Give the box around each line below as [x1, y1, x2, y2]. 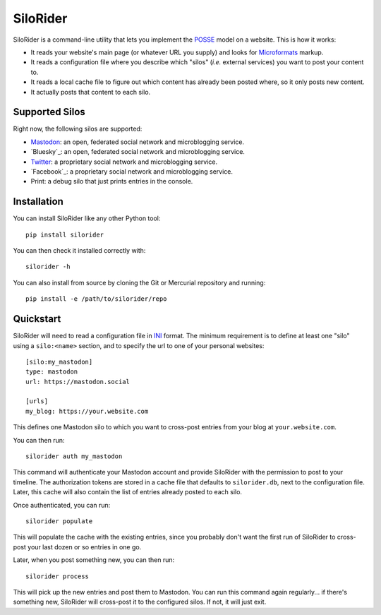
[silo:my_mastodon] [25, 357, 93, 366]
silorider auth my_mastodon [25, 453, 123, 460]
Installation [13, 196, 64, 208]
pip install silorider [25, 230, 104, 239]
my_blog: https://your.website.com [25, 407, 149, 415]
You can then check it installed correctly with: [13, 246, 146, 255]
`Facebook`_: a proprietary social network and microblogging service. [30, 167, 233, 176]
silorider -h [25, 263, 71, 271]
